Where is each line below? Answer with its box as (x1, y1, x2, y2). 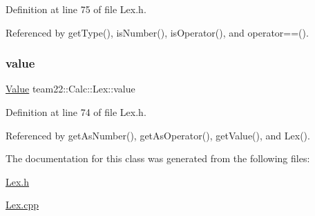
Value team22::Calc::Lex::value (6, 81, 135, 96)
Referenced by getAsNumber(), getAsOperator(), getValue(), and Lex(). (6, 128, 310, 142)
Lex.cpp (6, 197, 39, 212)
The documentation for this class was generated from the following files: (6, 151, 310, 166)
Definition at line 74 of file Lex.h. (6, 105, 146, 119)
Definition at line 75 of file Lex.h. (6, 2, 146, 16)
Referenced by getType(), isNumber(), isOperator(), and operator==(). (6, 25, 309, 39)
